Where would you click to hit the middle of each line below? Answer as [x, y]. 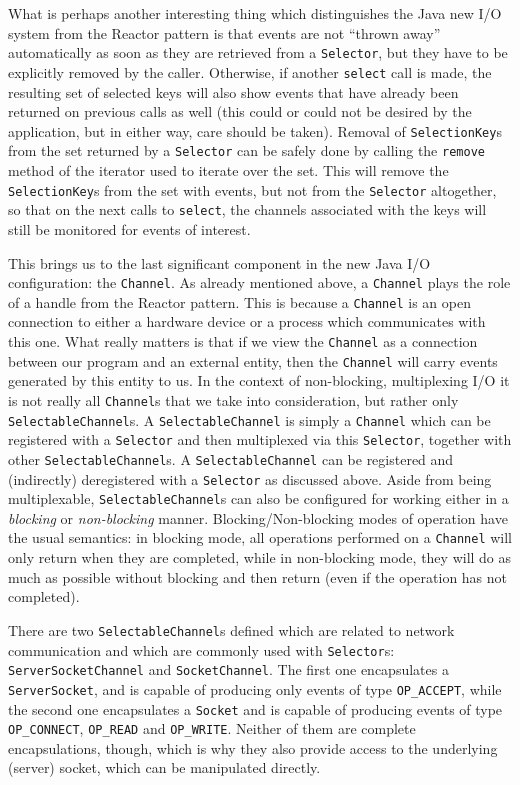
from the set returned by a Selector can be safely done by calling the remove [246, 150]
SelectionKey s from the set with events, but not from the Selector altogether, [252, 189]
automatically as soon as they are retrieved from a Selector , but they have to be [258, 52]
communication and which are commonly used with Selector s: [201, 649]
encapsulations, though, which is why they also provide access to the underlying [253, 747]
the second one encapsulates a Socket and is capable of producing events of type [255, 708]
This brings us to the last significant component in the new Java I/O [219, 262]
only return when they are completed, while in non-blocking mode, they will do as [260, 557]
